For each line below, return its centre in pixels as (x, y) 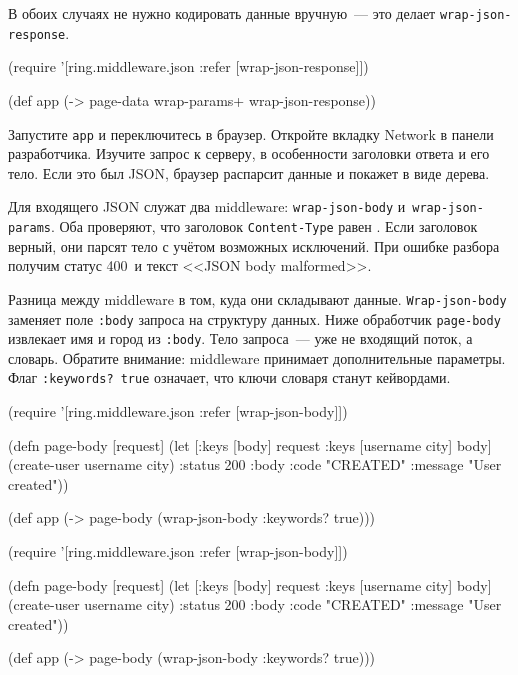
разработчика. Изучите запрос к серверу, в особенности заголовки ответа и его (249, 153)
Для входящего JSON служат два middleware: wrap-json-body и (207, 206)
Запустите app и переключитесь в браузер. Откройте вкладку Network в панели (251, 133)
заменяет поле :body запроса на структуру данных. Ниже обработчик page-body (254, 318)
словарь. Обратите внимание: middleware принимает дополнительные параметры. (257, 357)
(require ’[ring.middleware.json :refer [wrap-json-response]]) (188, 66)
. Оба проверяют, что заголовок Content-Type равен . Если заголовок (264, 226)
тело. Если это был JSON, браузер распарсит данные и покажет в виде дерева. (249, 172)
